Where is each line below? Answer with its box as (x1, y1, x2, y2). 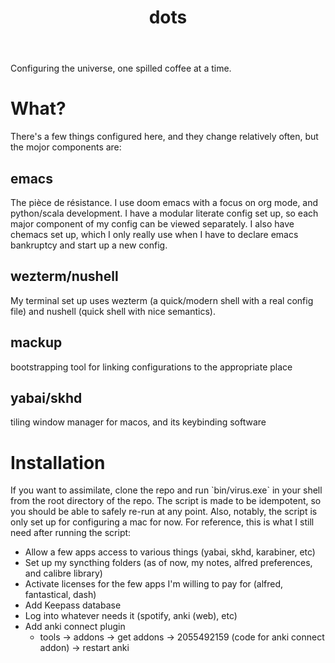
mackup (10, 334, 63, 351)
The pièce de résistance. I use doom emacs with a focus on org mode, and (10, 196, 319, 208)
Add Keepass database (24, 599, 122, 611)
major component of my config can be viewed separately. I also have (10, 217, 295, 230)
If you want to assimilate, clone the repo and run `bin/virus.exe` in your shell (10, 484, 323, 496)
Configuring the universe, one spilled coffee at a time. (10, 62, 232, 75)
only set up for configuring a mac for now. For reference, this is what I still (10, 516, 315, 528)
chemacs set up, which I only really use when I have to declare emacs (10, 228, 299, 240)
